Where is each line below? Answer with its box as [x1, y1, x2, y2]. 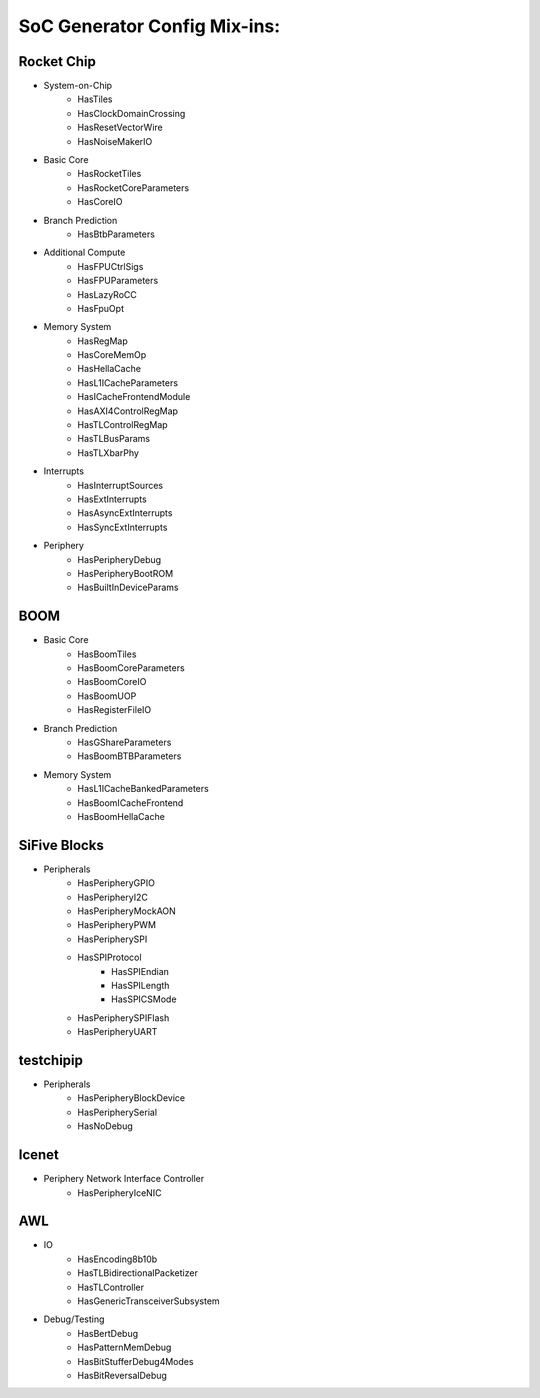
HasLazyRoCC [77, 288, 137, 300]
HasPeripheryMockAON [77, 905, 177, 917]
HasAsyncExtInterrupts [77, 507, 173, 519]
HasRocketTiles [77, 168, 142, 180]
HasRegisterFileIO [77, 704, 152, 716]
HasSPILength [111, 979, 170, 991]
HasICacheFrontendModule [77, 391, 191, 403]
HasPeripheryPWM [77, 919, 157, 931]
